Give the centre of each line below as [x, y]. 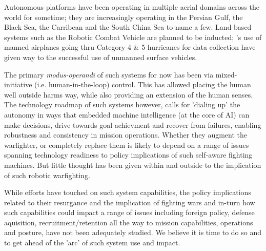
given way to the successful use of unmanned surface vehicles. [101, 57]
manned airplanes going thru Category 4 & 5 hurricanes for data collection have [130, 47]
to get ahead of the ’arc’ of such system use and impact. [92, 243]
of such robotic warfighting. [47, 175]
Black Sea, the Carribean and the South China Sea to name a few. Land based [128, 27]
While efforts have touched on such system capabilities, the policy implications [128, 192]
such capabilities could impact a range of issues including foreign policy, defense [129, 212]
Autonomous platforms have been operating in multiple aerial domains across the [132, 7]
